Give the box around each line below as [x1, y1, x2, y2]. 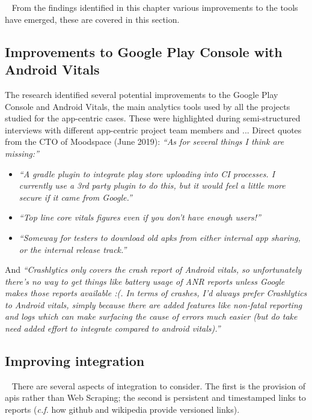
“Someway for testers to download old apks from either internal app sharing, [19, 231, 301, 243]
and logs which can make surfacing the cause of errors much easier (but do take [5, 310, 298, 323]
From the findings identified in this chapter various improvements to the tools [11, 1, 298, 14]
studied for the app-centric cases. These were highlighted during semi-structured [5, 112, 301, 124]
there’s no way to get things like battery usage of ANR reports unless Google [5, 275, 285, 287]
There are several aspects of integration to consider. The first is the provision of [11, 379, 306, 392]
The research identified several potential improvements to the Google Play [5, 88, 278, 100]
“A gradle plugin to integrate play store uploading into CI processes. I [19, 167, 275, 180]
